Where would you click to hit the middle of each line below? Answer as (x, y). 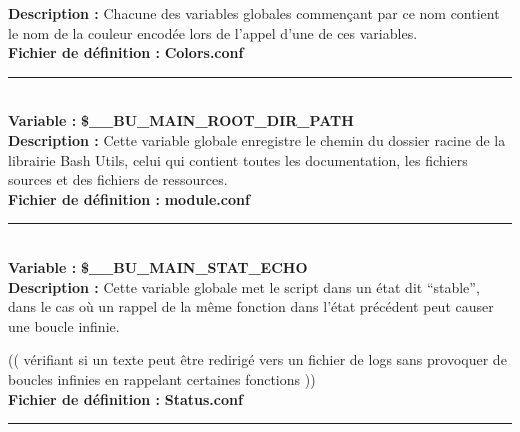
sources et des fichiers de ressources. (118, 179)
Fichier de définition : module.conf (129, 198)
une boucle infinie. (64, 325)
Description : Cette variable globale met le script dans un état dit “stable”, (244, 286)
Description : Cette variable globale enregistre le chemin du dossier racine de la (257, 139)
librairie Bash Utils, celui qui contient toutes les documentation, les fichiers (238, 159)
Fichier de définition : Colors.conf (126, 52)
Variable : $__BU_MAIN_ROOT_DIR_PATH (181, 120)
